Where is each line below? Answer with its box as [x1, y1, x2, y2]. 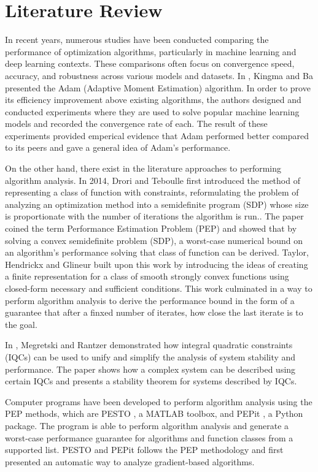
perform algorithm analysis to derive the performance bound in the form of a [5, 294, 295, 306]
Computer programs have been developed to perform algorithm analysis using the [5, 395, 312, 408]
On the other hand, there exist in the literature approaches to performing [5, 162, 282, 175]
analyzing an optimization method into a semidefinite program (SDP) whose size [5, 197, 309, 210]
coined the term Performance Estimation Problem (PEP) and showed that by [5, 222, 297, 235]
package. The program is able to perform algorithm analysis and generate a [5, 419, 289, 432]
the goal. [5, 318, 37, 330]
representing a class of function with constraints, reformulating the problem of [5, 186, 299, 199]
